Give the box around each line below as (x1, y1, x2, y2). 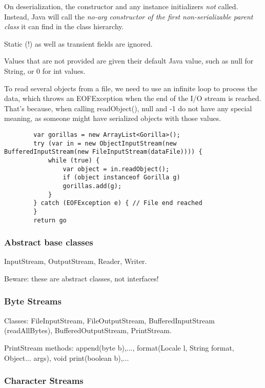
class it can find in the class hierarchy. (4, 21, 124, 32)
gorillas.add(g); (63, 182, 122, 190)
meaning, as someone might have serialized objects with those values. (4, 113, 221, 124)
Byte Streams (4, 295, 62, 308)
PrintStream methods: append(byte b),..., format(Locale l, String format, (4, 342, 234, 353)
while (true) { (48, 156, 100, 164)
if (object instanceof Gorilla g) (63, 174, 180, 181)
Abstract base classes (4, 236, 93, 249)
